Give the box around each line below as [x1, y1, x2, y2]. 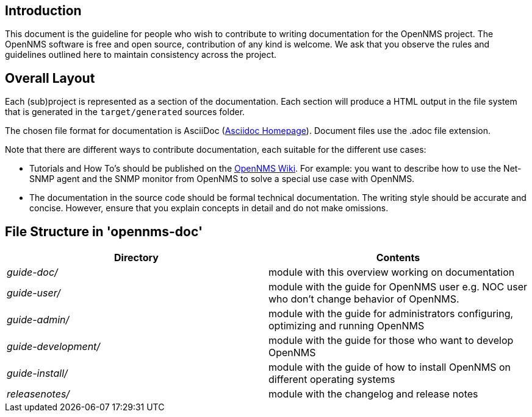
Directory [114, 251, 159, 264]
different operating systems [268, 373, 395, 386]
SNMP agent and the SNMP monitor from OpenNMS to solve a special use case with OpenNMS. [29, 173, 415, 184]
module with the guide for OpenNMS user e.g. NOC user [268, 281, 528, 293]
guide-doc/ [7, 266, 58, 279]
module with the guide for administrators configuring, [268, 307, 514, 320]
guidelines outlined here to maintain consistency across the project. [5, 49, 277, 60]
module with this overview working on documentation [268, 266, 515, 279]
